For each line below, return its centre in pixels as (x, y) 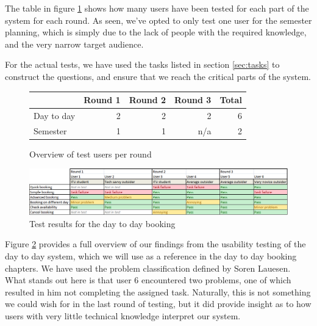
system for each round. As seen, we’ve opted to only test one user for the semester (158, 20)
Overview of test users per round (91, 154)
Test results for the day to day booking (102, 223)
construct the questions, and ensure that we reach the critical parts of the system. (158, 76)
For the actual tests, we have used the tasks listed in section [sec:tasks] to (142, 64)
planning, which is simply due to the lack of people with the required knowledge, (156, 32)
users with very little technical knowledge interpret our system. (123, 315)
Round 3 (193, 100)
